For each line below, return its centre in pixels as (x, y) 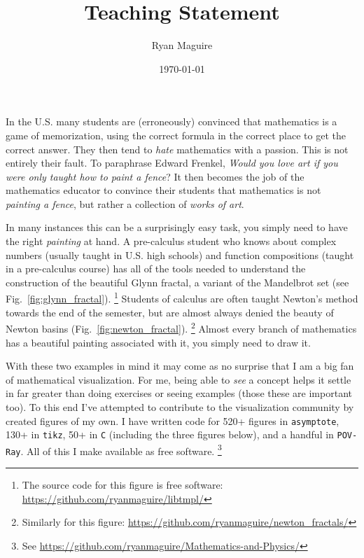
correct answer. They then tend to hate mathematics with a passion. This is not (177, 149)
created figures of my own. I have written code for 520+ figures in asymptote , (173, 420)
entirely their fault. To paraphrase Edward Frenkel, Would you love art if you (172, 163)
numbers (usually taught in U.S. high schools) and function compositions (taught (180, 254)
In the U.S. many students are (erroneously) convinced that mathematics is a (171, 121)
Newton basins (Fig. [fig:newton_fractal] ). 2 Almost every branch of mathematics (181, 327)
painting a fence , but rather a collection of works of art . (125, 203)
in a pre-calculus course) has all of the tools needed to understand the (156, 268)
